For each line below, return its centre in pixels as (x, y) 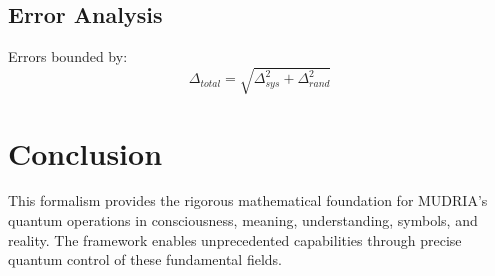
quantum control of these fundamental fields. (145, 259)
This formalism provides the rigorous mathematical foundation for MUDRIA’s (248, 200)
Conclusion (85, 152)
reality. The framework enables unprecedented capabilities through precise (235, 239)
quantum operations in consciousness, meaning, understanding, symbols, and (243, 220)
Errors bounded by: (68, 56)
